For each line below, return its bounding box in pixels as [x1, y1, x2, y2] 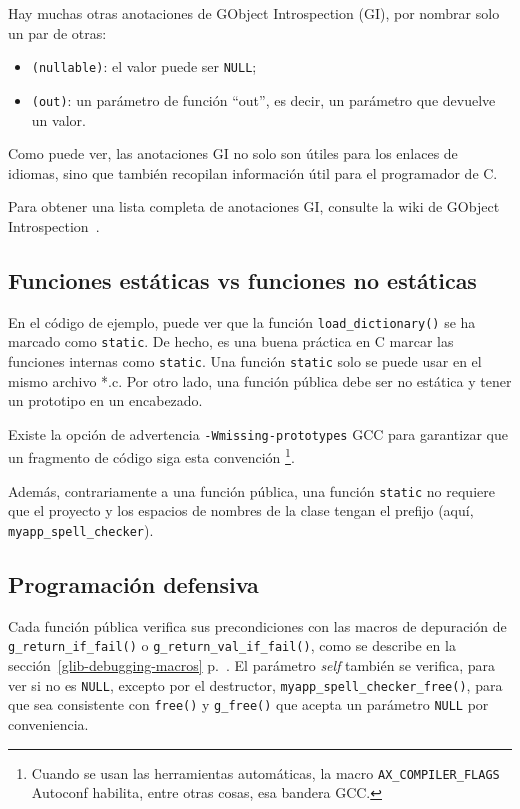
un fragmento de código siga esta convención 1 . [8, 444, 295, 468]
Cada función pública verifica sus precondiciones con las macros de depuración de [8, 615, 507, 636]
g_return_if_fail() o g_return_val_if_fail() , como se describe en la [8, 635, 456, 656]
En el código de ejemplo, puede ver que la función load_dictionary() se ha [8, 311, 476, 332]
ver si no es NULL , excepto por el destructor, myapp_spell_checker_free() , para [8, 674, 503, 695]
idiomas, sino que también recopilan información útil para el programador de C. [8, 162, 498, 183]
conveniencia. [8, 714, 89, 734]
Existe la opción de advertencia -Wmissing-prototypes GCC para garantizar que [8, 423, 508, 444]
